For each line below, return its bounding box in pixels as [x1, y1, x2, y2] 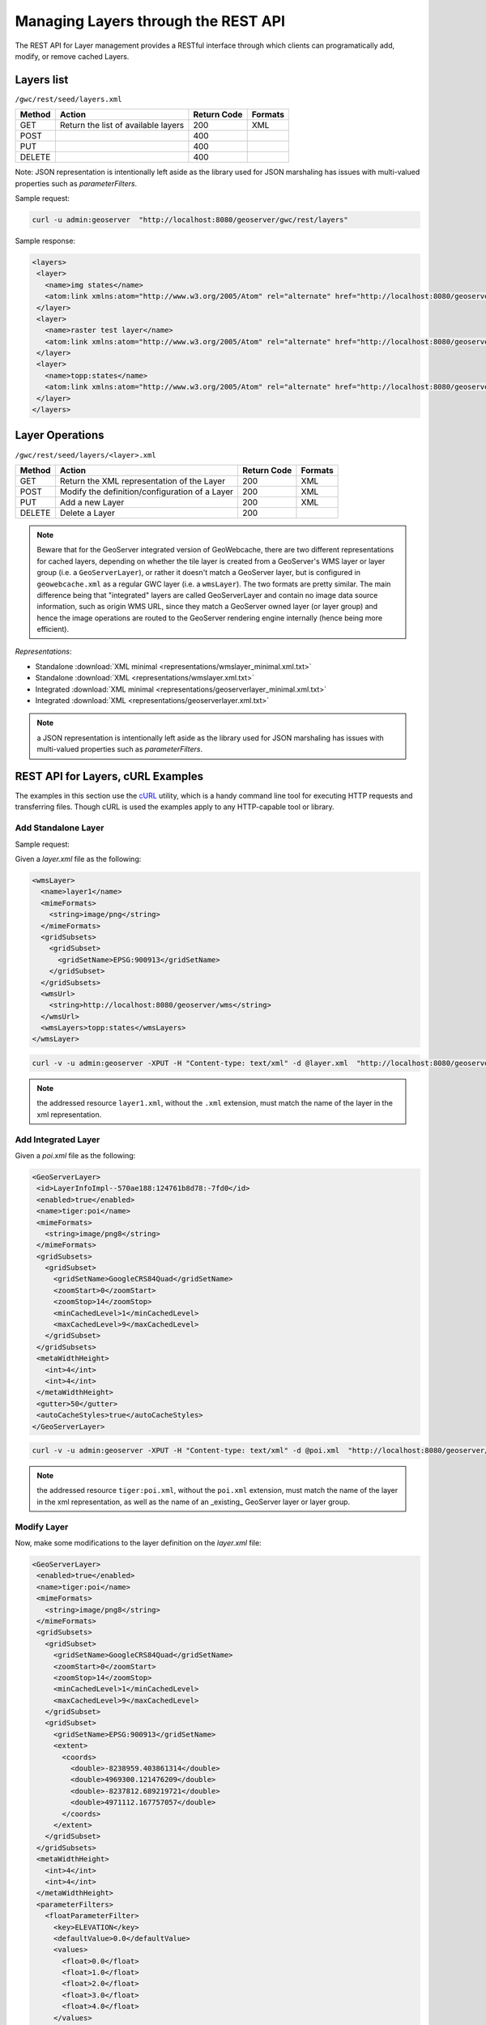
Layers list [15, 73, 69, 87]
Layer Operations [15, 428, 104, 442]
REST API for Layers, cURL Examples [15, 769, 204, 783]
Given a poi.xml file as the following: [15, 1150, 136, 1160]
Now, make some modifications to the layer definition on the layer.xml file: [15, 1538, 262, 1548]
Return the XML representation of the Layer [59, 475, 226, 486]
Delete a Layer [59, 507, 115, 518]
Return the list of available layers [59, 120, 185, 131]
